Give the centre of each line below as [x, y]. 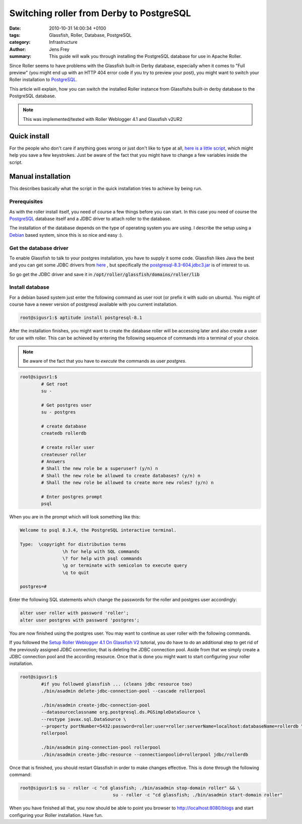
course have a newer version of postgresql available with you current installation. [93, 304]
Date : [15, 28]
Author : [18, 49]
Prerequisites [26, 201]
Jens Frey [59, 49]
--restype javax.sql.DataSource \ [84, 719]
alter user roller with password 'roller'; [74, 613]
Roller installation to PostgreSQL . [43, 80]
